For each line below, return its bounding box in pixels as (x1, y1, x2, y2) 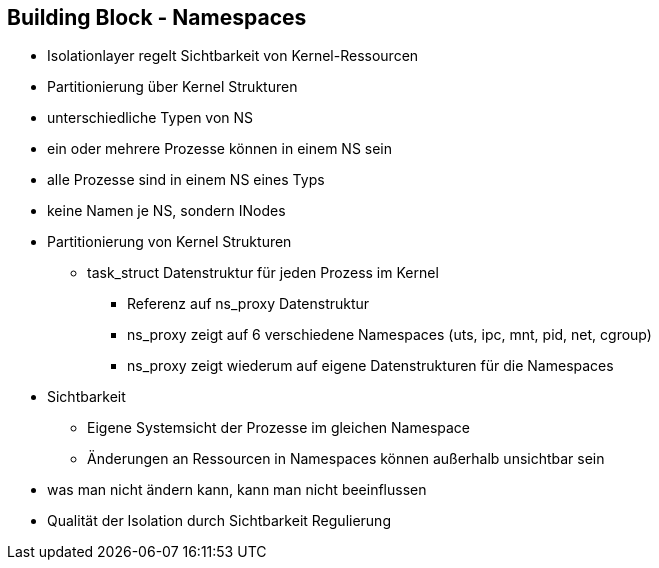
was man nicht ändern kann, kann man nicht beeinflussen (47, 481, 427, 499)
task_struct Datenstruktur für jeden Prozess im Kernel (87, 264, 439, 282)
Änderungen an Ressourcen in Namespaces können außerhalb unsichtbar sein (87, 450, 605, 468)
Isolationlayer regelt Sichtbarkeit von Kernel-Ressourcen (47, 47, 419, 65)
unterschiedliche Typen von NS (47, 109, 254, 127)
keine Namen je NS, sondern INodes (47, 202, 286, 220)
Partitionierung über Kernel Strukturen (47, 78, 298, 96)
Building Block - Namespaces (7, 5, 307, 30)
